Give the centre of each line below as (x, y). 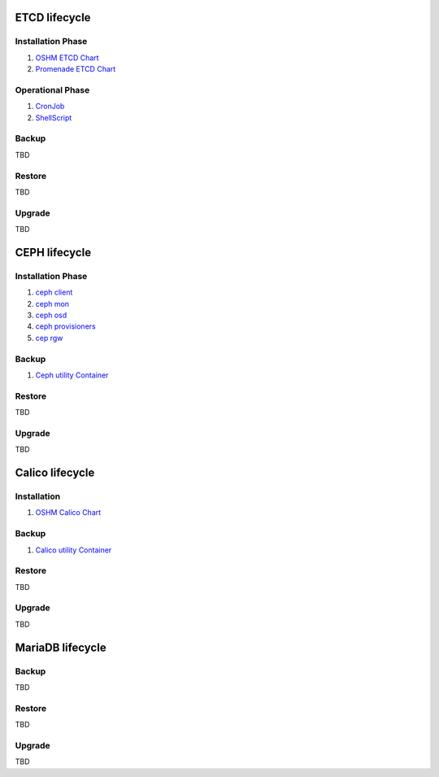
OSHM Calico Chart (68, 513)
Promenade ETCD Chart (76, 69)
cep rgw (49, 338)
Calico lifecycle (55, 473)
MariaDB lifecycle (61, 647)
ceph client (54, 292)
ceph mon (52, 303)
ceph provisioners (66, 326)
